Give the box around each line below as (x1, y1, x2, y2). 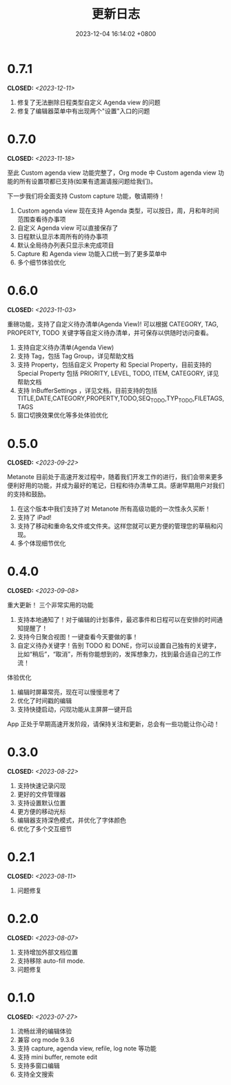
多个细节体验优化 (17, 258, 66, 266)
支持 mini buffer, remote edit (17, 1053, 98, 1061)
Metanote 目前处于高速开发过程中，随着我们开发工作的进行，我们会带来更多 (7, 473, 223, 481)
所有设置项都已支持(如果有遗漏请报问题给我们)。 (19, 177, 157, 185)
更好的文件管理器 (17, 790, 66, 799)
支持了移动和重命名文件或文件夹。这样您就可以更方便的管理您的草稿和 (17, 522, 217, 530)
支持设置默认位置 (17, 799, 66, 808)
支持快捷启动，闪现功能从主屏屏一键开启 (17, 705, 132, 714)
